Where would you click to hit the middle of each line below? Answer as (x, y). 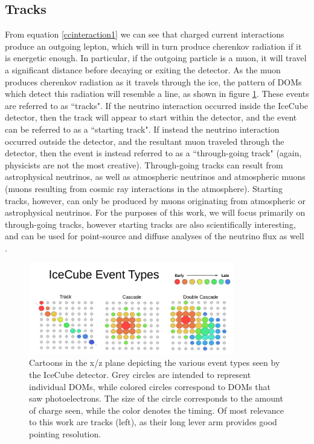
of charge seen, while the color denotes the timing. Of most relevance (156, 410)
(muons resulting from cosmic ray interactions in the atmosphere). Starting (144, 188)
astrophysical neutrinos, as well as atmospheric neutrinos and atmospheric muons (155, 177)
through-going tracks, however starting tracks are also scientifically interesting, (150, 224)
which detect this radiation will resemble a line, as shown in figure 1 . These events (157, 94)
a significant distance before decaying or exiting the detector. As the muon (143, 69)
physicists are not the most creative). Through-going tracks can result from (144, 164)
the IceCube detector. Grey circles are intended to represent (140, 375)
